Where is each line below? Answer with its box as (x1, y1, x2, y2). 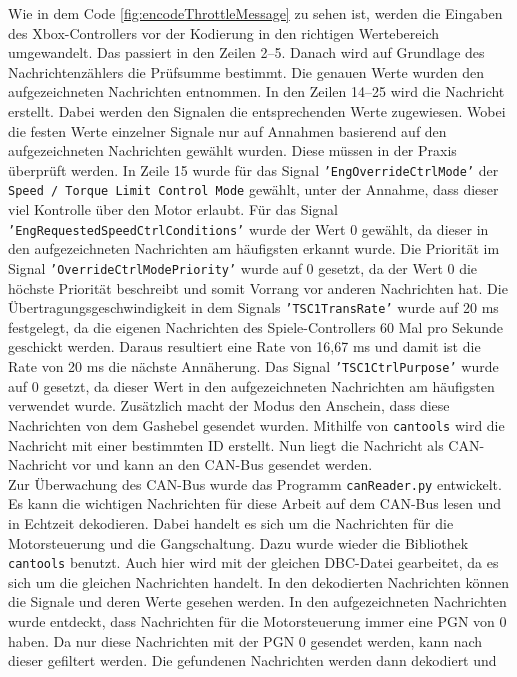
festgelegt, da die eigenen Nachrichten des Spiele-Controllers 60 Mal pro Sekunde (8, 316, 504, 337)
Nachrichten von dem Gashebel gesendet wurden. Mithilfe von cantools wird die (8, 414, 505, 435)
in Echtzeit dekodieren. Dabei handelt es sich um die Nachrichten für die (8, 512, 454, 533)
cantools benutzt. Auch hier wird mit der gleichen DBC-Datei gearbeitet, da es (8, 552, 499, 573)
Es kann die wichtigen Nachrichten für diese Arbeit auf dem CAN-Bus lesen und (8, 493, 502, 514)
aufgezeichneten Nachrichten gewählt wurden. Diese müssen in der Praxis (8, 140, 457, 161)
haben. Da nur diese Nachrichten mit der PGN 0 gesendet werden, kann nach (8, 630, 483, 651)
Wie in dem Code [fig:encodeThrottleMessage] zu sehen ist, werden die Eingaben (8, 3, 503, 23)
